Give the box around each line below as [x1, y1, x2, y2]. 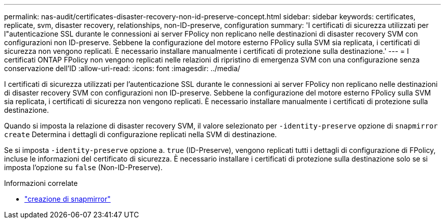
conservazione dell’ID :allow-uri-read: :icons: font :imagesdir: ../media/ [4, 64, 240, 73]
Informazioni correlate [4, 179, 78, 187]
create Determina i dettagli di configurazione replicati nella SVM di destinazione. [4, 130, 277, 139]
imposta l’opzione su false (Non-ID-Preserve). [4, 163, 163, 172]
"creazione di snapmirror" [24, 195, 111, 203]
